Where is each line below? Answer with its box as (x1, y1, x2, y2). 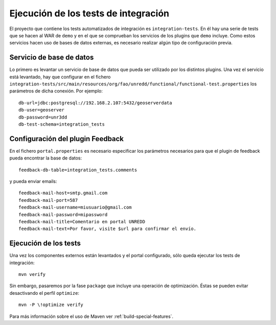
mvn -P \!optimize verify (18, 302, 84, 308)
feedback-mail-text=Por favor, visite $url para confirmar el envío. (18, 226, 197, 232)
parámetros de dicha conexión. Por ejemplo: (9, 88, 103, 94)
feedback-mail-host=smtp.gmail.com (18, 190, 108, 196)
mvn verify (18, 271, 46, 277)
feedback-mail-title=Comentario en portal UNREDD (18, 219, 146, 224)
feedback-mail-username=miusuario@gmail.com (18, 204, 132, 211)
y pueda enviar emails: (9, 178, 57, 184)
